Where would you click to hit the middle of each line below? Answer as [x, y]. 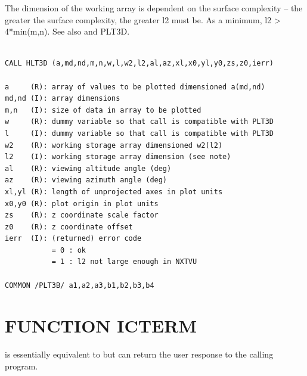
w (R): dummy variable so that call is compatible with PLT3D [139, 122]
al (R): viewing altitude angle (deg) [88, 168]
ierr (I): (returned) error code [73, 239]
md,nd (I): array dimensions [63, 99]
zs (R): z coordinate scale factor [82, 215]
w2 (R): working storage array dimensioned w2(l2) [114, 145]
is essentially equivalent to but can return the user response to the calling [139, 354]
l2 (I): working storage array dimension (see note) [118, 157]
